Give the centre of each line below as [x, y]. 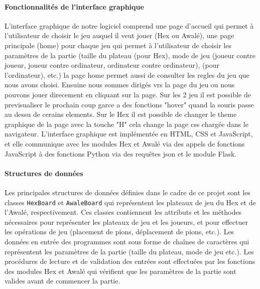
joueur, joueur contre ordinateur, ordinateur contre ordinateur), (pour [112, 65]
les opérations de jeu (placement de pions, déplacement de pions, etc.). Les [119, 232]
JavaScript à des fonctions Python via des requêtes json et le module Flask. [121, 153]
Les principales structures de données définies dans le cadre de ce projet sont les [127, 192]
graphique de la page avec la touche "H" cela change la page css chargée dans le [126, 124]
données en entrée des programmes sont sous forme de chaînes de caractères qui [127, 241]
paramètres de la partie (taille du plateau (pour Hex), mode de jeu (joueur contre [130, 55]
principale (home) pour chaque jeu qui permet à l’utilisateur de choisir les [118, 45]
